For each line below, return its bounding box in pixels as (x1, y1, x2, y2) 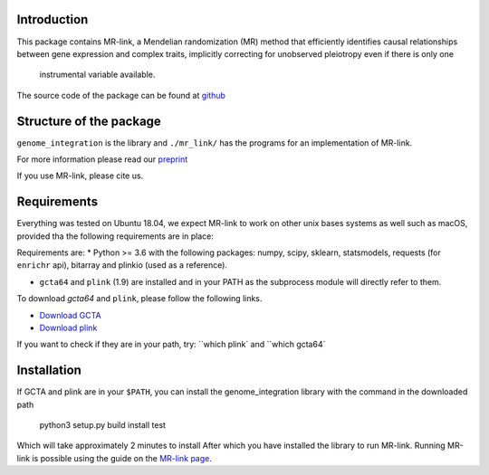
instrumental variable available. (39, 69, 156, 81)
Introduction (16, 12, 89, 27)
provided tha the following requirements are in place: (16, 231, 215, 242)
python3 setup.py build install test (39, 420, 167, 431)
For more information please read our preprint (16, 154, 188, 165)
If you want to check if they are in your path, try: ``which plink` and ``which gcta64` (16, 339, 326, 350)
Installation (16, 363, 81, 378)
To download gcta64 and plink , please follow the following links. (16, 293, 263, 304)
